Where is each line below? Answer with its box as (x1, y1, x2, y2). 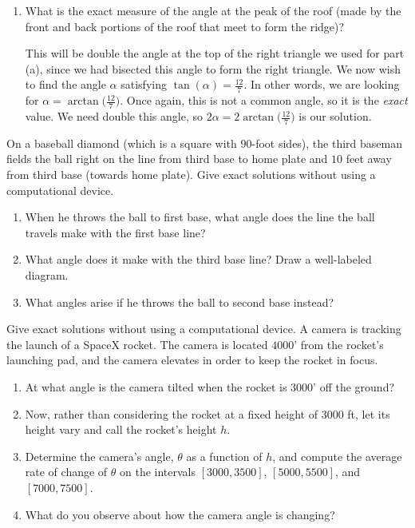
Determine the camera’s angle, (25, 447, 174, 464)
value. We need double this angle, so (25, 108, 204, 125)
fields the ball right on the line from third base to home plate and (6, 150, 328, 167)
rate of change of (25, 463, 108, 480)
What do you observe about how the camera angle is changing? (25, 506, 335, 522)
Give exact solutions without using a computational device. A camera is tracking (6, 320, 401, 337)
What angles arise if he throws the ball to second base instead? (25, 293, 334, 310)
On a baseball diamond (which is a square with (6, 134, 237, 151)
